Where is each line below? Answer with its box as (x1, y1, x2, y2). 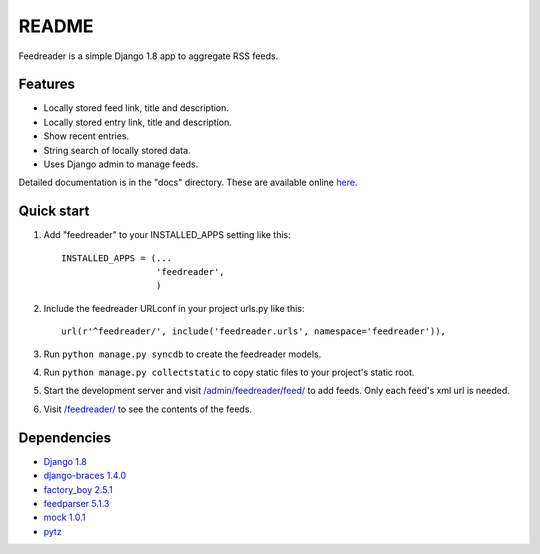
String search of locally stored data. (43, 144, 191, 156)
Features (18, 76, 75, 93)
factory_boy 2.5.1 (43, 483, 114, 495)
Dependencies (18, 429, 112, 446)
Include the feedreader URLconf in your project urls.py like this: (43, 302, 305, 314)
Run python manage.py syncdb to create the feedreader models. (43, 348, 322, 360)
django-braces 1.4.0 (43, 470, 127, 482)
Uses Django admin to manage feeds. (43, 158, 199, 170)
